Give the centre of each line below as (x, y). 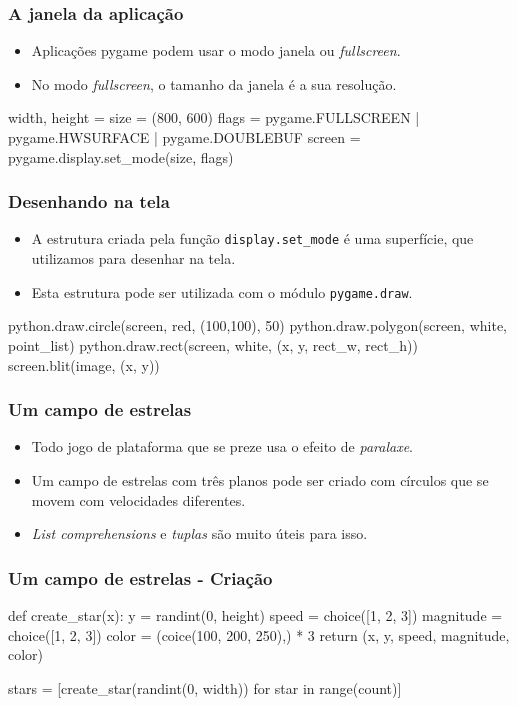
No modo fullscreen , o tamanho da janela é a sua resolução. (214, 83)
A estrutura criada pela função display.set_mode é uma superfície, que (252, 238)
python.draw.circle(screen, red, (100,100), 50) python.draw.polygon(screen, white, (257, 325)
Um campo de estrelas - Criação (140, 577)
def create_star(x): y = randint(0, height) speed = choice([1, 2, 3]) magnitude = (255, 614)
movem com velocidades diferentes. (138, 499)
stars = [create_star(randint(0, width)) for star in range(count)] (205, 687)
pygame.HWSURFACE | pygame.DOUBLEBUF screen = (184, 137)
